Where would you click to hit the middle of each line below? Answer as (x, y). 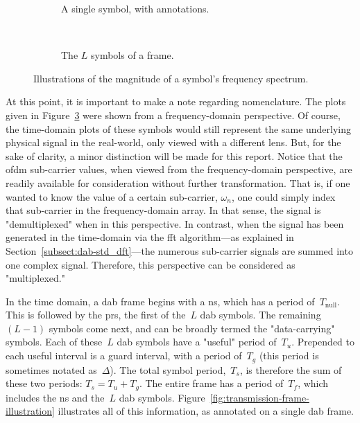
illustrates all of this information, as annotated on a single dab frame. (206, 411)
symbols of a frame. (132, 55)
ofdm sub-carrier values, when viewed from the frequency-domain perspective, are (179, 169)
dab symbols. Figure (162, 397)
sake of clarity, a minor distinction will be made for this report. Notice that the (174, 155)
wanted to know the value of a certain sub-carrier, (112, 196)
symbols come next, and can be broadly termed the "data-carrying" (192, 328)
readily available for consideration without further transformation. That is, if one (178, 182)
